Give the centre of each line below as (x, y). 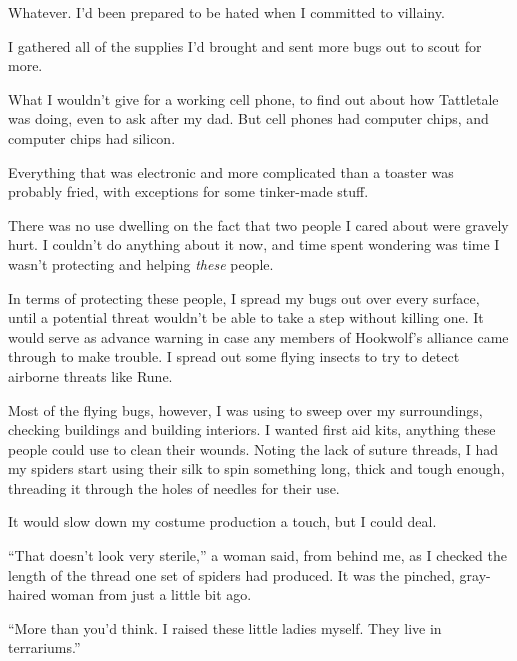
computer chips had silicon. (92, 137)
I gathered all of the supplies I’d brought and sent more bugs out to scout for (245, 45)
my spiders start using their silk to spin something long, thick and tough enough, (256, 468)
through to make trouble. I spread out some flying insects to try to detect (234, 356)
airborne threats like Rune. (90, 375)
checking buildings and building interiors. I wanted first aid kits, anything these (252, 429)
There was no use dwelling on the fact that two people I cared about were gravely (258, 224)
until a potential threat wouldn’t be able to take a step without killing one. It (246, 317)
